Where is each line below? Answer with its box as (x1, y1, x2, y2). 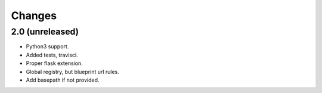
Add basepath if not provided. (26, 76, 100, 83)
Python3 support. (26, 43, 69, 50)
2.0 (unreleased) (11, 26, 79, 37)
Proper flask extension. (26, 60, 83, 67)
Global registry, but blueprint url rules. (26, 68, 119, 75)
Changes (11, 9, 57, 22)
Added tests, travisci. (26, 51, 78, 58)
